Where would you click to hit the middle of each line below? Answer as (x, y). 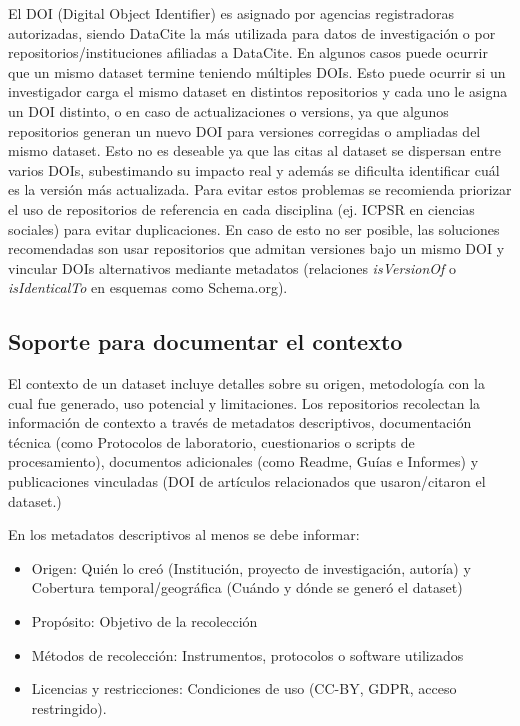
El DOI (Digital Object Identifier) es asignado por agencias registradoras (231, 13)
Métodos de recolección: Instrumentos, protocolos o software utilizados (247, 654)
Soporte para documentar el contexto (205, 341)
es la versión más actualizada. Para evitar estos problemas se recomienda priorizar (260, 189)
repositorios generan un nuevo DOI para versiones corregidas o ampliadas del (244, 130)
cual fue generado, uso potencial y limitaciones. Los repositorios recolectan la (244, 402)
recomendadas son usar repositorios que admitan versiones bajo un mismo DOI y (256, 248)
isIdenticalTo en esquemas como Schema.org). (148, 287)
